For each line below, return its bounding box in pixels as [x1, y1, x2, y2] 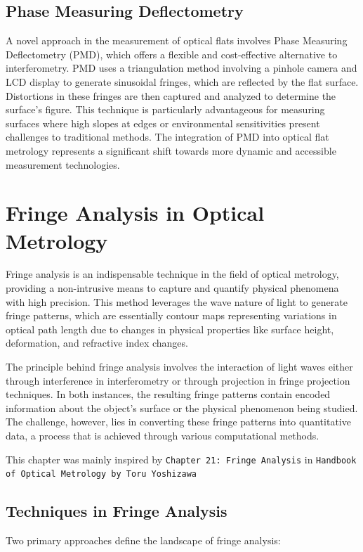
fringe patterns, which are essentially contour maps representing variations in [6, 308, 337, 323]
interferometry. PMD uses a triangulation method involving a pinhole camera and [6, 60, 357, 75]
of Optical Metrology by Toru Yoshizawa [6, 469, 197, 480]
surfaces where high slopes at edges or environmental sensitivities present [6, 115, 320, 130]
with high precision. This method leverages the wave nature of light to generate [6, 294, 348, 309]
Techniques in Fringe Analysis [6, 500, 227, 522]
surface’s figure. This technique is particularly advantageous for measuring [6, 102, 325, 117]
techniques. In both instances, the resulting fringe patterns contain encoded [6, 387, 331, 402]
